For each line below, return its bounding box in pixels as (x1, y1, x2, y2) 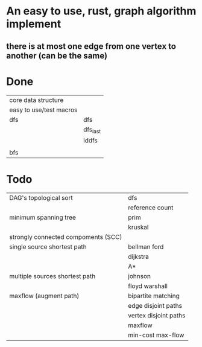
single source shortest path (9, 243, 87, 251)
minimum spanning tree (9, 213, 77, 221)
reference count (128, 203, 174, 212)
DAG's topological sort (9, 193, 74, 202)
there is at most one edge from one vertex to (6, 41, 177, 51)
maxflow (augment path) (9, 291, 80, 300)
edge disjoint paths (128, 301, 183, 310)
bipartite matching (128, 291, 180, 300)
